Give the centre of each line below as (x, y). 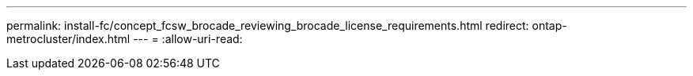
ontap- (549, 25)
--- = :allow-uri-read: (188, 39)
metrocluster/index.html (68, 39)
